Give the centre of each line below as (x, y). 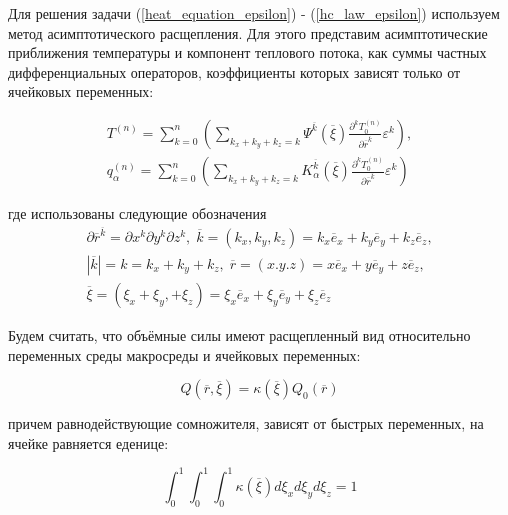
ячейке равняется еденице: (88, 442)
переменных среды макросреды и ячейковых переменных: (184, 354)
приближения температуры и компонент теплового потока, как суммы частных (247, 52)
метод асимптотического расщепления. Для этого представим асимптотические (248, 32)
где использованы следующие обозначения (137, 213)
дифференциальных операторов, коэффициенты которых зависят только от (234, 71)
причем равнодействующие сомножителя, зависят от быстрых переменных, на (246, 423)
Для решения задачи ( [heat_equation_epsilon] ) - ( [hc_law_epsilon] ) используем (254, 13)
